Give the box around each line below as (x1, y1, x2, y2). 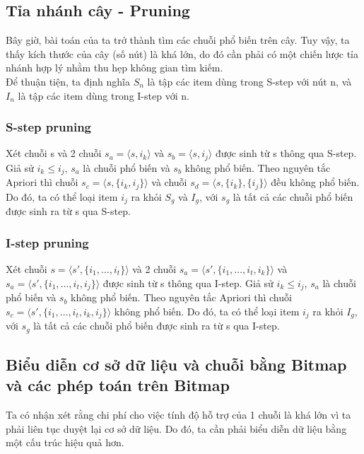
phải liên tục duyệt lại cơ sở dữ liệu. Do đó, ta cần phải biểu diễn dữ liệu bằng (6, 421, 347, 436)
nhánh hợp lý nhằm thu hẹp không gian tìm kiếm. (6, 60, 223, 75)
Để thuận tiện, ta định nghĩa (6, 74, 131, 88)
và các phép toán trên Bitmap (6, 374, 230, 396)
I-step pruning (6, 233, 89, 251)
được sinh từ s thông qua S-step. (215, 146, 357, 161)
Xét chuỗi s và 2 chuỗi (6, 146, 102, 161)
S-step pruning (6, 118, 91, 136)
